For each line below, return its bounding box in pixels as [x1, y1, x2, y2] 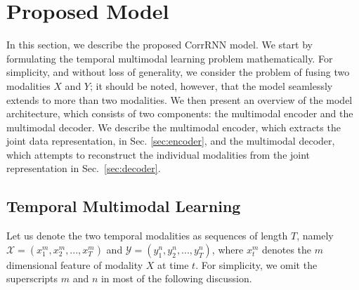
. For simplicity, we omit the [195, 257, 318, 272]
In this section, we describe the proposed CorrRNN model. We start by [6, 37, 313, 52]
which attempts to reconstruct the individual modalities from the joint [6, 147, 311, 162]
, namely [296, 228, 334, 243]
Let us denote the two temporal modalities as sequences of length [6, 228, 288, 243]
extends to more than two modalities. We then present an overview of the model [6, 92, 353, 107]
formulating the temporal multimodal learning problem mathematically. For [6, 51, 333, 65]
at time [157, 257, 189, 272]
